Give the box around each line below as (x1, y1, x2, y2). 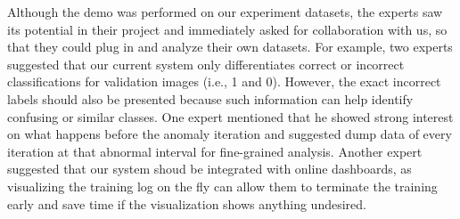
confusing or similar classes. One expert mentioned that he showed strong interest (7, 107, 454, 126)
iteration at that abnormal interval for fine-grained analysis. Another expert (7, 142, 423, 160)
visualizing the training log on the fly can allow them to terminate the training (7, 176, 438, 195)
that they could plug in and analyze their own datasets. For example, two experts (7, 37, 453, 56)
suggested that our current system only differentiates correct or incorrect (7, 54, 405, 73)
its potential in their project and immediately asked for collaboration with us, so (7, 20, 448, 38)
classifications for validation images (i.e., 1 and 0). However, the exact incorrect (7, 72, 441, 91)
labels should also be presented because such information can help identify (7, 89, 414, 108)
